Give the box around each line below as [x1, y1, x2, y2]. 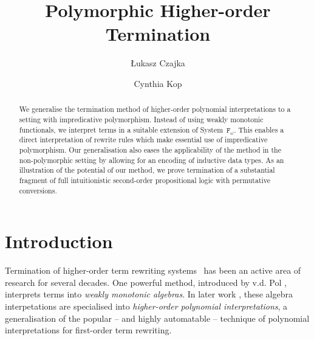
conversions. [19, 185, 57, 195]
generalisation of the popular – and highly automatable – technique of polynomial [5, 311, 310, 324]
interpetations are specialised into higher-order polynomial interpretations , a [5, 299, 288, 312]
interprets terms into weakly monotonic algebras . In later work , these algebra [5, 288, 293, 300]
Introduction [5, 229, 113, 254]
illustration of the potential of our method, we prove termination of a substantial [19, 165, 275, 175]
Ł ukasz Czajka [131, 57, 185, 69]
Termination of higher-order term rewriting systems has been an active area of [5, 264, 301, 277]
